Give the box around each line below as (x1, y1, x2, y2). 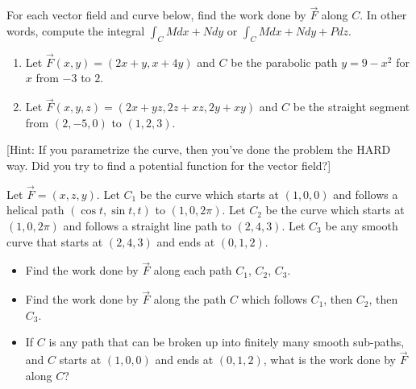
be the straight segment (293, 98, 410, 115)
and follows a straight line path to (63, 217, 231, 234)
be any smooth (325, 217, 398, 234)
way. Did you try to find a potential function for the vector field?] (6, 157, 331, 174)
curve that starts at (6, 233, 103, 250)
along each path (153, 262, 232, 279)
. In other (360, 6, 407, 23)
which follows (241, 291, 307, 308)
